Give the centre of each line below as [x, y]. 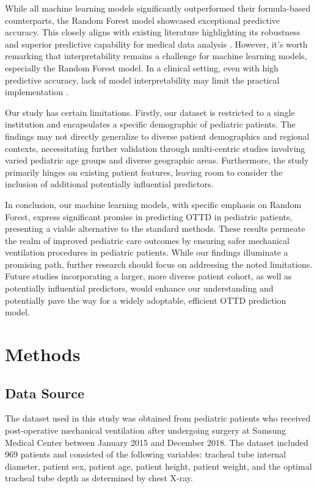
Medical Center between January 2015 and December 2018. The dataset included [157, 442]
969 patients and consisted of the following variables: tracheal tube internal [146, 454]
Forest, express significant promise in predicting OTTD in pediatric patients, [149, 216]
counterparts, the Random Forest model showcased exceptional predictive [143, 20]
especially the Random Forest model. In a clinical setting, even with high [142, 67]
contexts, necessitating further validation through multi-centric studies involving [155, 148]
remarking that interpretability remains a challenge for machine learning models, [156, 56]
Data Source [45, 393]
